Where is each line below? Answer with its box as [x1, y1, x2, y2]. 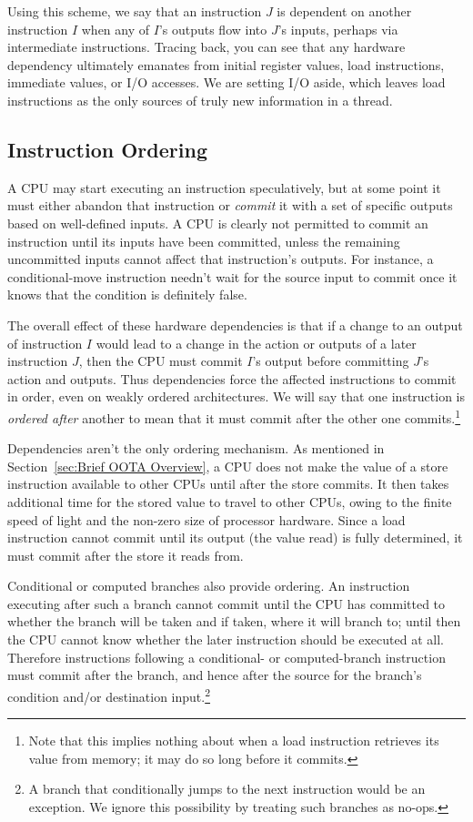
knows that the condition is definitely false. [7, 285, 247, 304]
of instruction [7, 333, 83, 352]
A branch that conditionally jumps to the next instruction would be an [28, 779, 426, 798]
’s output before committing [252, 351, 409, 370]
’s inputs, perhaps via [277, 19, 398, 38]
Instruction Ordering [7, 135, 207, 163]
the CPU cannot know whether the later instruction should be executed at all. [7, 630, 444, 649]
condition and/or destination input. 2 [7, 684, 211, 705]
